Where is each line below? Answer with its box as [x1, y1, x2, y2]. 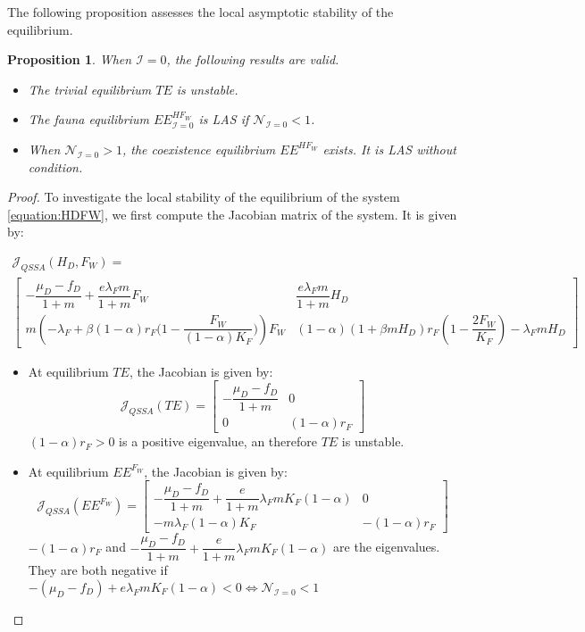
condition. [28, 157, 83, 176]
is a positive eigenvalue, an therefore [119, 432, 317, 451]
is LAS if [198, 110, 249, 129]
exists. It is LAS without [322, 139, 456, 158]
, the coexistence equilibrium [121, 139, 276, 158]
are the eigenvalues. [333, 537, 440, 556]
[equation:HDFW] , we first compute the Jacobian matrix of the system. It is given [7, 204, 457, 223]
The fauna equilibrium [28, 110, 149, 129]
